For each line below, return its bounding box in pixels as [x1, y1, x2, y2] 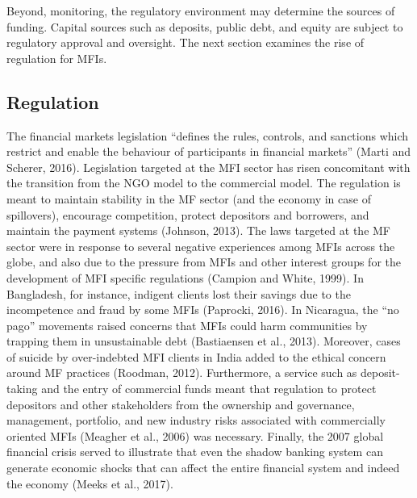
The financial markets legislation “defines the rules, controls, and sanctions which [6, 127, 409, 144]
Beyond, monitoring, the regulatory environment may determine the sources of [6, 2, 395, 19]
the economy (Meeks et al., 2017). [6, 475, 173, 492]
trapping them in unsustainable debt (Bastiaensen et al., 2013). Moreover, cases [6, 333, 401, 349]
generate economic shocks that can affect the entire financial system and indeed [6, 459, 400, 476]
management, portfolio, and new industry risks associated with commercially [6, 412, 386, 429]
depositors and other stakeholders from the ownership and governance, [6, 395, 355, 412]
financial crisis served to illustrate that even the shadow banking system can [6, 443, 383, 460]
